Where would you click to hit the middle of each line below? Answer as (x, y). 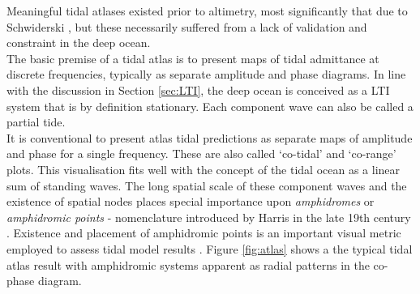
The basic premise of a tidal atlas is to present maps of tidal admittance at (193, 58)
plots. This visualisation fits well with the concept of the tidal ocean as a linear (204, 169)
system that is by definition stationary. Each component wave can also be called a (210, 106)
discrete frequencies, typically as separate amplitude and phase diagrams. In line (206, 74)
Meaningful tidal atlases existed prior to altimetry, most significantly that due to (207, 11)
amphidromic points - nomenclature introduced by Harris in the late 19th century (209, 217)
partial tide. (36, 122)
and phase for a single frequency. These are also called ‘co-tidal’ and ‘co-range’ (201, 153)
